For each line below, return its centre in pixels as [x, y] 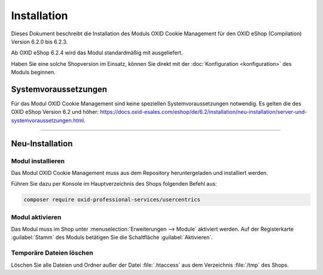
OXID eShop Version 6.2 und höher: [55, 112]
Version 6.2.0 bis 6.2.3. [39, 41]
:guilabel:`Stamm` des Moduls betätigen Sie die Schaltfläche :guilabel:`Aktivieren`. [112, 237]
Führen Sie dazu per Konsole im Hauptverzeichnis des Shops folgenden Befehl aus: [114, 184]
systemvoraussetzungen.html [48, 120]
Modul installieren [38, 161]
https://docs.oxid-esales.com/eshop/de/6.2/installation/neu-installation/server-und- [203, 112]
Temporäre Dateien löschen [52, 253]
